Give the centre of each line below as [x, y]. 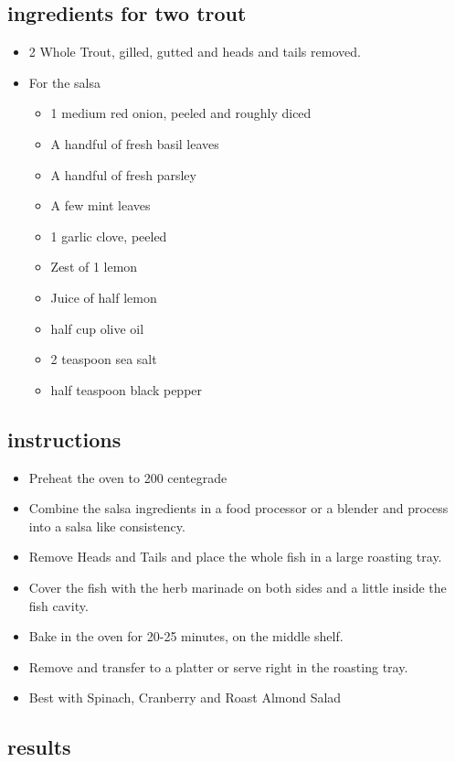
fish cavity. [58, 605]
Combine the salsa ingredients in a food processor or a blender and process [238, 508]
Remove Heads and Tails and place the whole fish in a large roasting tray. [235, 557]
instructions [64, 439]
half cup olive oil [97, 328]
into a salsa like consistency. [107, 526]
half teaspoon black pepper [127, 389]
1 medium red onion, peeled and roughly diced [181, 113]
